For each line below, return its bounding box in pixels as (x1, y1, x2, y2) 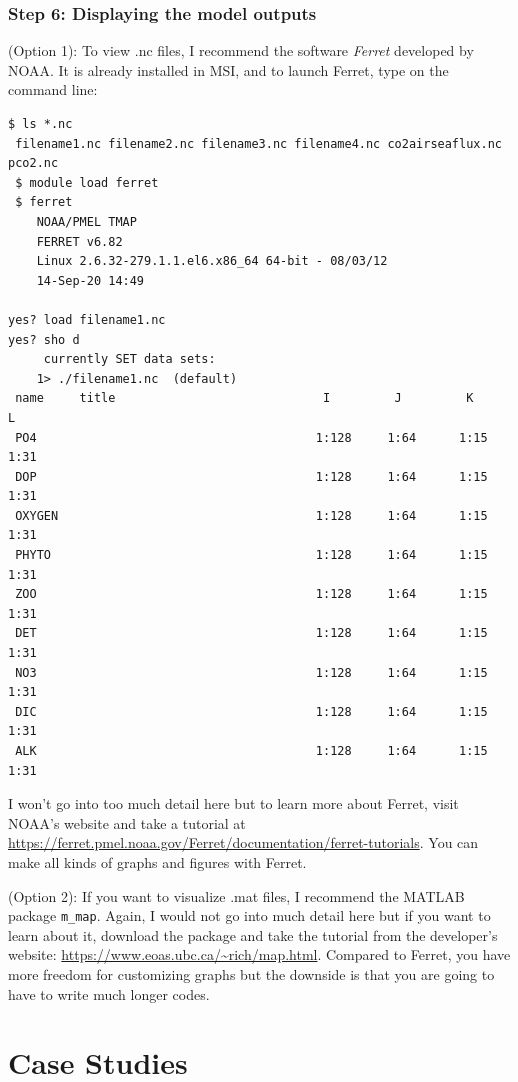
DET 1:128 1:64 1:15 (15, 626, 488, 641)
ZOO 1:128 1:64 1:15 (15, 587, 488, 602)
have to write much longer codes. (8, 983, 210, 1004)
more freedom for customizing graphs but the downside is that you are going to (8, 964, 495, 984)
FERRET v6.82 (36, 234, 123, 249)
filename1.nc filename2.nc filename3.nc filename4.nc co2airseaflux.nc (15, 136, 502, 151)
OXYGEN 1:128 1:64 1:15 (15, 508, 488, 523)
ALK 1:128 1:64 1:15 (15, 744, 488, 758)
